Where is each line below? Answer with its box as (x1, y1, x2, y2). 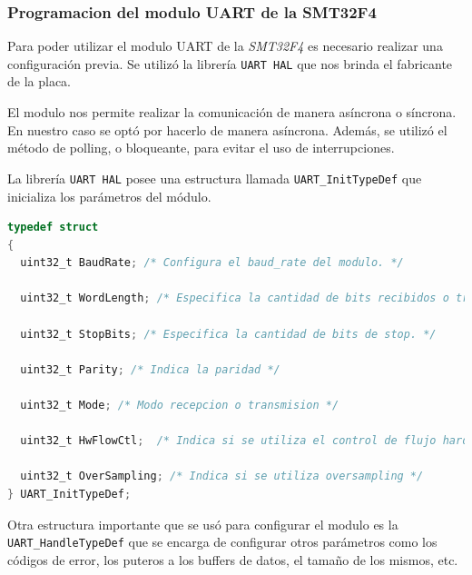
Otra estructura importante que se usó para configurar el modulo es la (7, 514, 398, 533)
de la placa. (7, 72, 71, 91)
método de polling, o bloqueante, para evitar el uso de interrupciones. (7, 138, 395, 157)
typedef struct (7, 221, 99, 234)
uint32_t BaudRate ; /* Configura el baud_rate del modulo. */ (20, 256, 404, 270)
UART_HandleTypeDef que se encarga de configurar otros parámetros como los (7, 532, 438, 551)
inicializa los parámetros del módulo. (7, 186, 211, 205)
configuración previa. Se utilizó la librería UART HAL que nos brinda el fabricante (7, 54, 453, 73)
